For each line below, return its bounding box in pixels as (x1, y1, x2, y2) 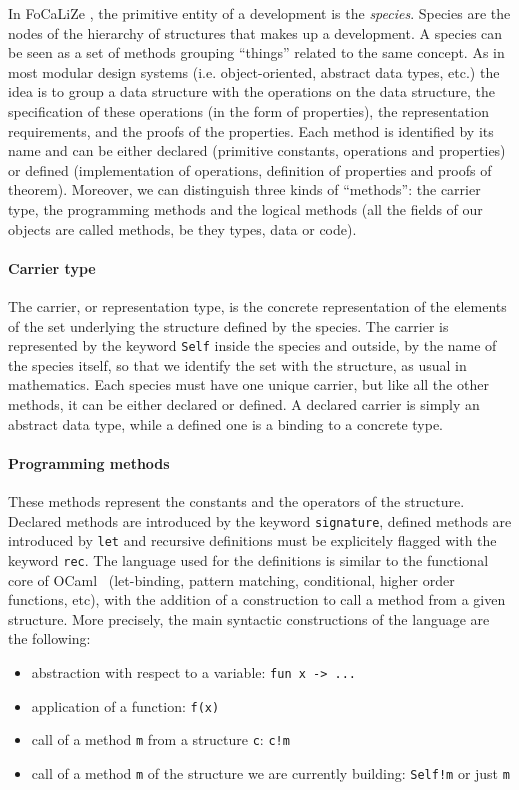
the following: (8, 628, 91, 649)
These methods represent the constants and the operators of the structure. (8, 490, 465, 511)
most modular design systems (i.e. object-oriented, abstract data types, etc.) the (8, 61, 500, 82)
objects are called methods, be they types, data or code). (8, 218, 357, 239)
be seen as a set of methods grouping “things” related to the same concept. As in (8, 42, 505, 63)
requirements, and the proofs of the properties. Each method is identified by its (8, 120, 494, 141)
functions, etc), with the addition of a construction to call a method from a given (8, 589, 506, 610)
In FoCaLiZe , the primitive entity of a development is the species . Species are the (8, 3, 511, 23)
